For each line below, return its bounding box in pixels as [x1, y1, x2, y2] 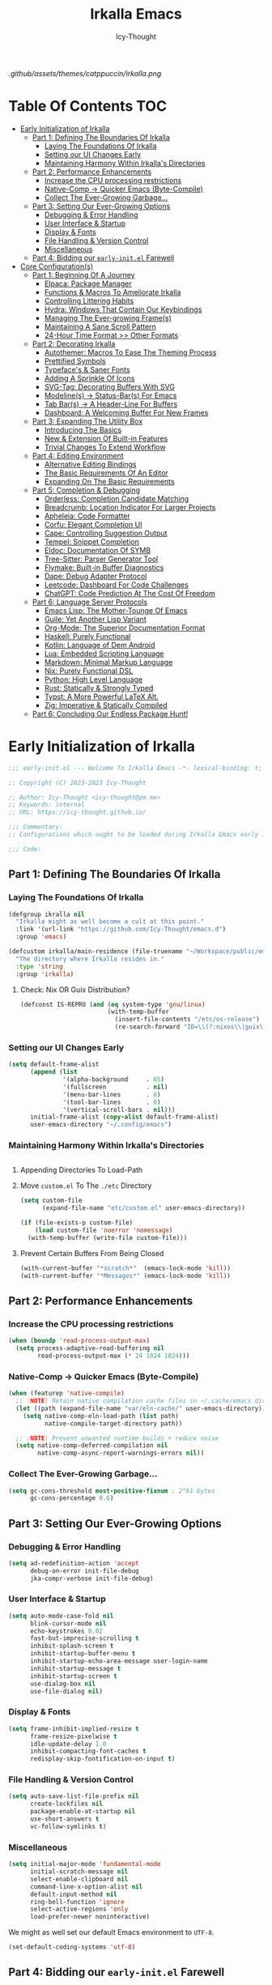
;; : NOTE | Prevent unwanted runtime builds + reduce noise [15, 1434, 219, 1442]
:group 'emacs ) [15, 933, 67, 941]
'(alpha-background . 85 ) [62, 1076, 164, 1084]
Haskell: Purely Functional [44, 631, 131, 641]
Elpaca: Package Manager [44, 279, 132, 288]
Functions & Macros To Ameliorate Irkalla [44, 287, 181, 296]
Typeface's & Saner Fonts [44, 364, 131, 374]
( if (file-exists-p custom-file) [19, 1219, 134, 1227]
